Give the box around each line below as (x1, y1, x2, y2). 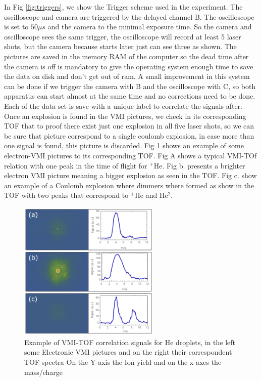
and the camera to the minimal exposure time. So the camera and (47, 21, 252, 32)
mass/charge (24, 366, 63, 377)
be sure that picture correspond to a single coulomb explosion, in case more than (4, 130, 254, 141)
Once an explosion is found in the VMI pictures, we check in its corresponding (4, 110, 246, 121)
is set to (4, 21, 29, 32)
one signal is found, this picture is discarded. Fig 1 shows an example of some (4, 140, 244, 151)
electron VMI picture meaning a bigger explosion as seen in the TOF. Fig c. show (4, 170, 257, 181)
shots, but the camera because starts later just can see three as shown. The (4, 41, 237, 52)
